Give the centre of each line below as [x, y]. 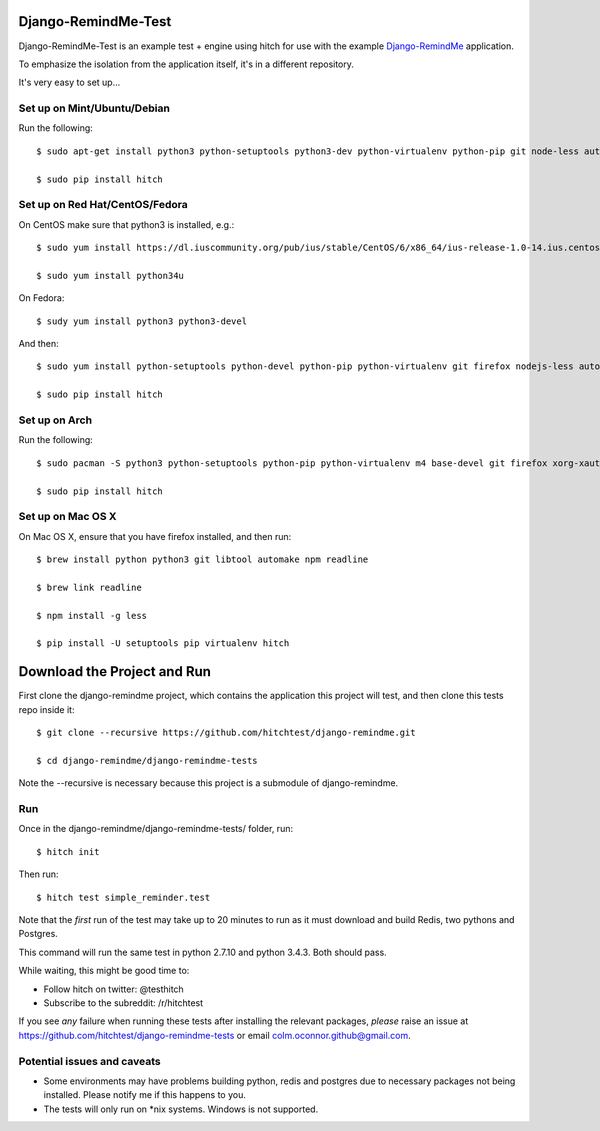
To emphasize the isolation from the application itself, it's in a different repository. [186, 64]
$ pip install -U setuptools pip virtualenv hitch [163, 643]
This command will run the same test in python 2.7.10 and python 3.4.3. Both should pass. [202, 952]
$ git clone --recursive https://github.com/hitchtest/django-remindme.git [226, 733]
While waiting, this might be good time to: [104, 971]
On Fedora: [41, 298]
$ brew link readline [89, 587]
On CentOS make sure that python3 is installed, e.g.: [126, 224]
